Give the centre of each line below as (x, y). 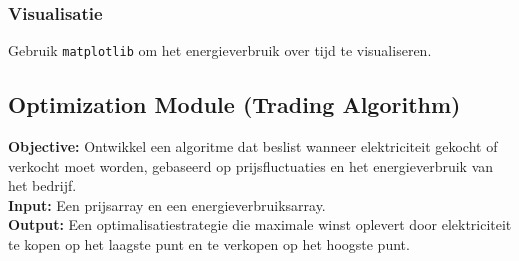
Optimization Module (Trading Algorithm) (234, 104)
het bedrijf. (42, 185)
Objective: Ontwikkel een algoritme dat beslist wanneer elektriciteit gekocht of (253, 146)
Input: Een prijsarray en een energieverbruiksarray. (167, 204)
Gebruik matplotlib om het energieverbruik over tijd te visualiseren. (220, 50)
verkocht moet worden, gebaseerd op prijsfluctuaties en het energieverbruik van (251, 165)
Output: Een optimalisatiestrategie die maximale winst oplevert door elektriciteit (260, 224)
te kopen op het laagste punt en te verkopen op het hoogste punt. (209, 244)
